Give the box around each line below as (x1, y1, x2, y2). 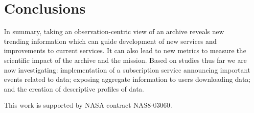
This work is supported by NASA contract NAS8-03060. (4, 100, 172, 110)
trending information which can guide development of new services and (4, 36, 217, 46)
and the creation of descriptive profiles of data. (4, 83, 144, 94)
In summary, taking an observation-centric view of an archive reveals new (4, 26, 224, 37)
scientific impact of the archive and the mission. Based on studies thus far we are (4, 55, 247, 65)
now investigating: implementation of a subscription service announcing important (4, 64, 251, 75)
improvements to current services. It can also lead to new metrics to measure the (4, 45, 246, 56)
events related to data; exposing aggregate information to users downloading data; (4, 74, 251, 84)
